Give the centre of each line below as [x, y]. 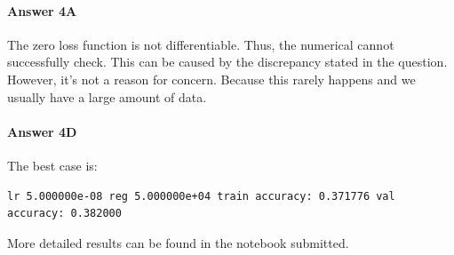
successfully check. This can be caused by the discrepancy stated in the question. [227, 62]
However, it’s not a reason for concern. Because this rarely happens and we [211, 79]
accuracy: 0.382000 [64, 214]
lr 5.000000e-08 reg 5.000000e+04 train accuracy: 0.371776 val [201, 196]
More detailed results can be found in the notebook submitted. [178, 242]
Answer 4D [42, 131]
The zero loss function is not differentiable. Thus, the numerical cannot [201, 44]
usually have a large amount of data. [107, 96]
